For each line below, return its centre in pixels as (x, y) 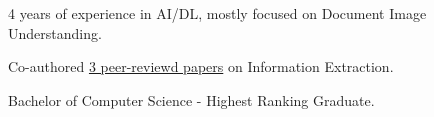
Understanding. (55, 32)
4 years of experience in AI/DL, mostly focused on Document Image (217, 13)
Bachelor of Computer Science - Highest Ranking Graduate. (191, 99)
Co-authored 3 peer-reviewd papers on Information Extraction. (201, 66)
